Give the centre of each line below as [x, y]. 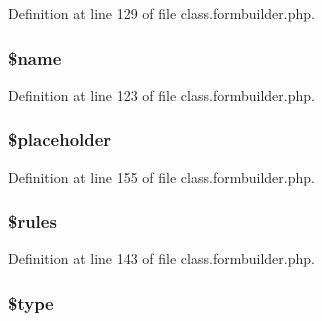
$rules [32, 221]
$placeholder [60, 139]
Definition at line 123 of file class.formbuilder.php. [161, 94]
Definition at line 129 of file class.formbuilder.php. [161, 13]
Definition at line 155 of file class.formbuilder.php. [161, 176]
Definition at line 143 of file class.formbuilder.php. [161, 258]
